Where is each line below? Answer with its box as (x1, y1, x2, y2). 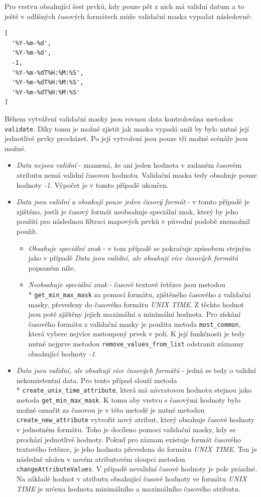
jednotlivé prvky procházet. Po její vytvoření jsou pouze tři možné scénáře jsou (5, 133, 248, 144)
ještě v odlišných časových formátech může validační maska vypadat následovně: (5, 11, 252, 21)
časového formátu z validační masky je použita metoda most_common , (28, 318, 241, 329)
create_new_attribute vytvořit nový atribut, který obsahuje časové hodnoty (16, 414, 255, 425)
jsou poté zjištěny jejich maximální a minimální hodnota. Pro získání (28, 309, 241, 319)
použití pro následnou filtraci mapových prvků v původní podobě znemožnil (16, 216, 250, 226)
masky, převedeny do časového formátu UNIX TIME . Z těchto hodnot (28, 299, 244, 309)
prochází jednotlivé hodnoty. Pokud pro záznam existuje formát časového (16, 434, 241, 444)
